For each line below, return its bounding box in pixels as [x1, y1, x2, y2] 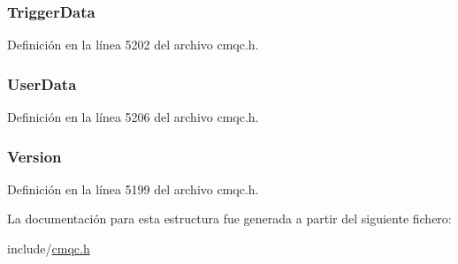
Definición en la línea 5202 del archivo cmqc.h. [7, 35, 259, 54]
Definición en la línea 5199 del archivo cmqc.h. [7, 179, 259, 198]
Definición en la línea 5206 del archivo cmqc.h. [7, 108, 259, 126]
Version [7, 145, 62, 167]
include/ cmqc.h [7, 239, 90, 258]
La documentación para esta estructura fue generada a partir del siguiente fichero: [7, 209, 452, 228]
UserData [7, 72, 77, 94]
